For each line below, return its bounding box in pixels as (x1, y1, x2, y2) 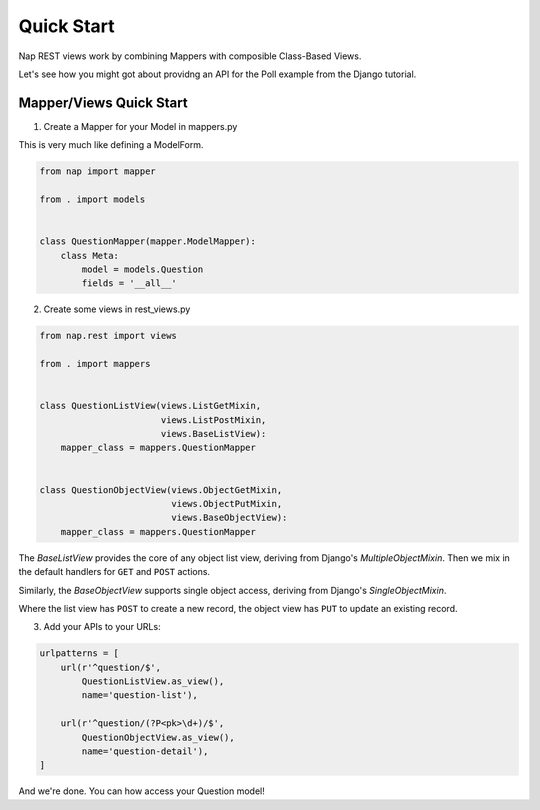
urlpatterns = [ (39, 648, 120, 659)
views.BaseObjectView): (171, 512, 288, 524)
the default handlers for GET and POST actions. (18, 566, 210, 578)
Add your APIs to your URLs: (43, 621, 161, 633)
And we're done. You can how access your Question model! (18, 785, 265, 797)
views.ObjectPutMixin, (171, 498, 283, 509)
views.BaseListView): (160, 428, 267, 440)
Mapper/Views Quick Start (18, 94, 189, 111)
